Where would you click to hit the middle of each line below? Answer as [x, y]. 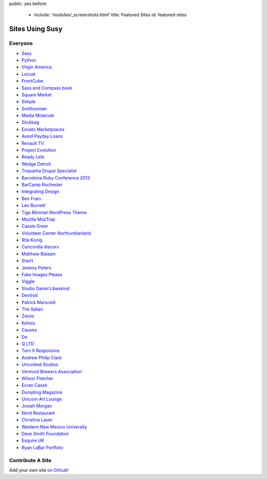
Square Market [37, 94]
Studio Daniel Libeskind [45, 288]
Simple [28, 102]
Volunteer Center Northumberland [56, 233]
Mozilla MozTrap [38, 219]
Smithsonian [34, 108]
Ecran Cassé [34, 385]
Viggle [28, 281]
